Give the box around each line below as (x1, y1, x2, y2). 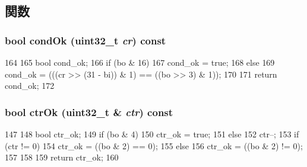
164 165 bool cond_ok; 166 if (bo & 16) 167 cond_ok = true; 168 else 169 (5, 56, 275, 68)
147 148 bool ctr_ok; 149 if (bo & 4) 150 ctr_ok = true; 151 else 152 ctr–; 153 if (5, 128, 299, 140)
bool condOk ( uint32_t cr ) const (5, 33, 166, 47)
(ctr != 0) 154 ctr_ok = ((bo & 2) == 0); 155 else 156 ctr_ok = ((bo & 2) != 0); (5, 139, 303, 152)
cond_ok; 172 (5, 79, 55, 92)
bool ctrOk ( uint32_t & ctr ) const (5, 104, 173, 119)
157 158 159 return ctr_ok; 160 (5, 151, 119, 163)
